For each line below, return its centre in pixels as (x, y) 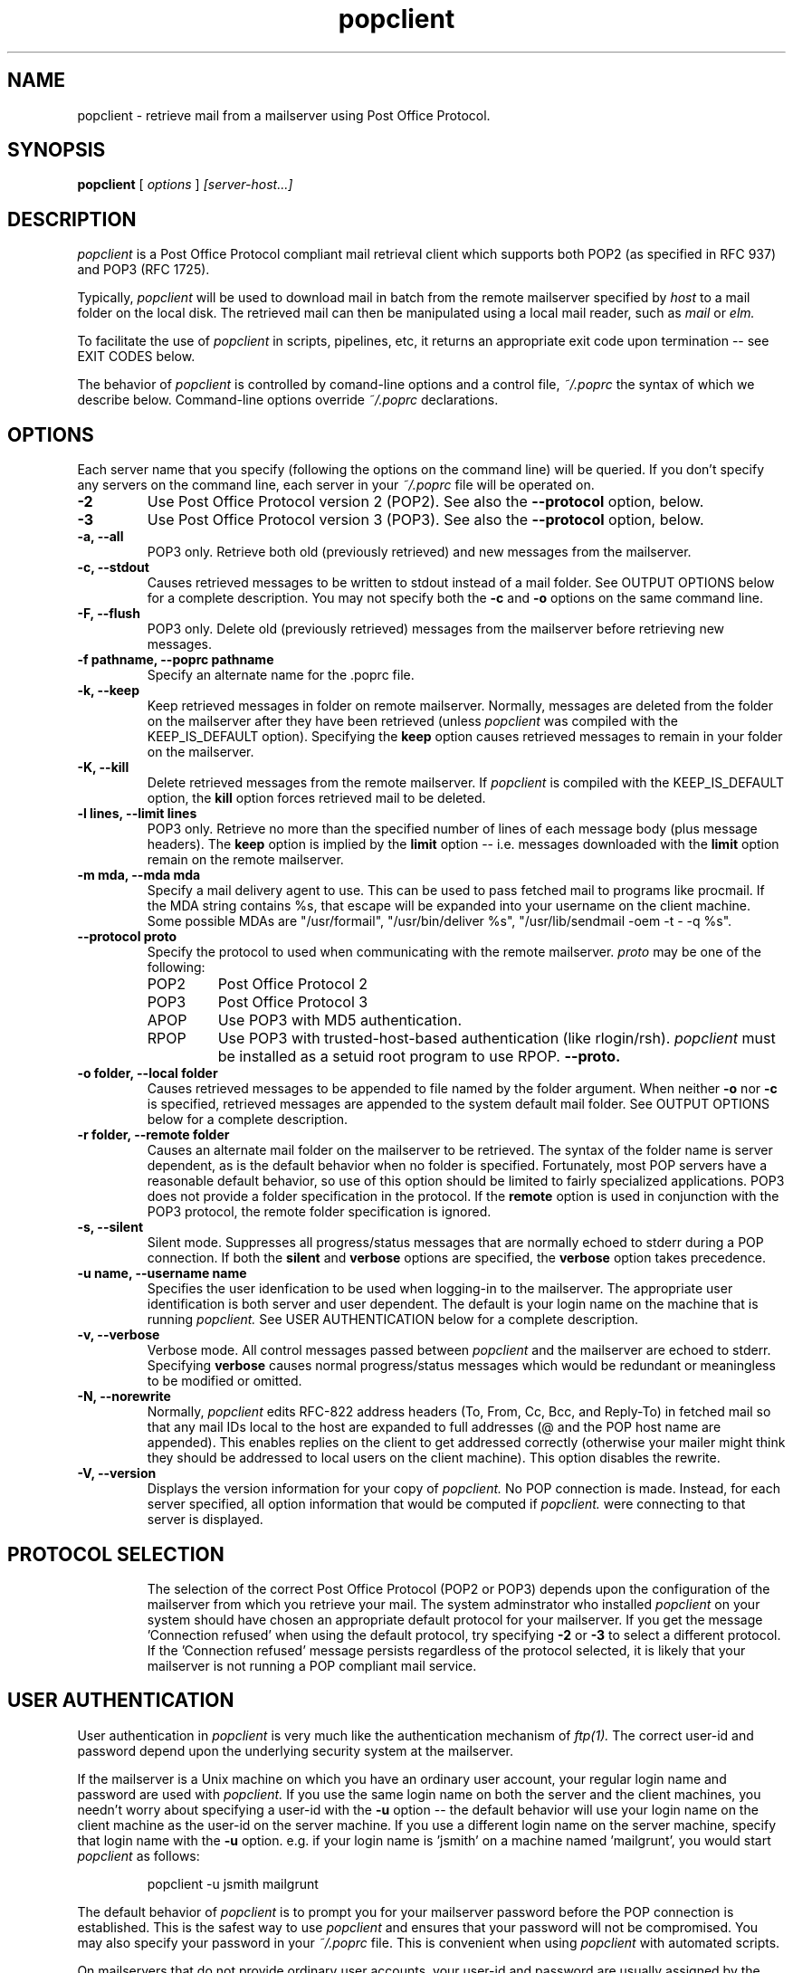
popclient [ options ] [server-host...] (185, 185)
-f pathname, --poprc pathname (176, 660)
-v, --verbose (119, 1335)
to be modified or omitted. (225, 1381)
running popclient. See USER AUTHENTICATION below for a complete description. (393, 1320)
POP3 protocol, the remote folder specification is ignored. (319, 1212)
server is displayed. (205, 1520)
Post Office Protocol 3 (293, 1002)
